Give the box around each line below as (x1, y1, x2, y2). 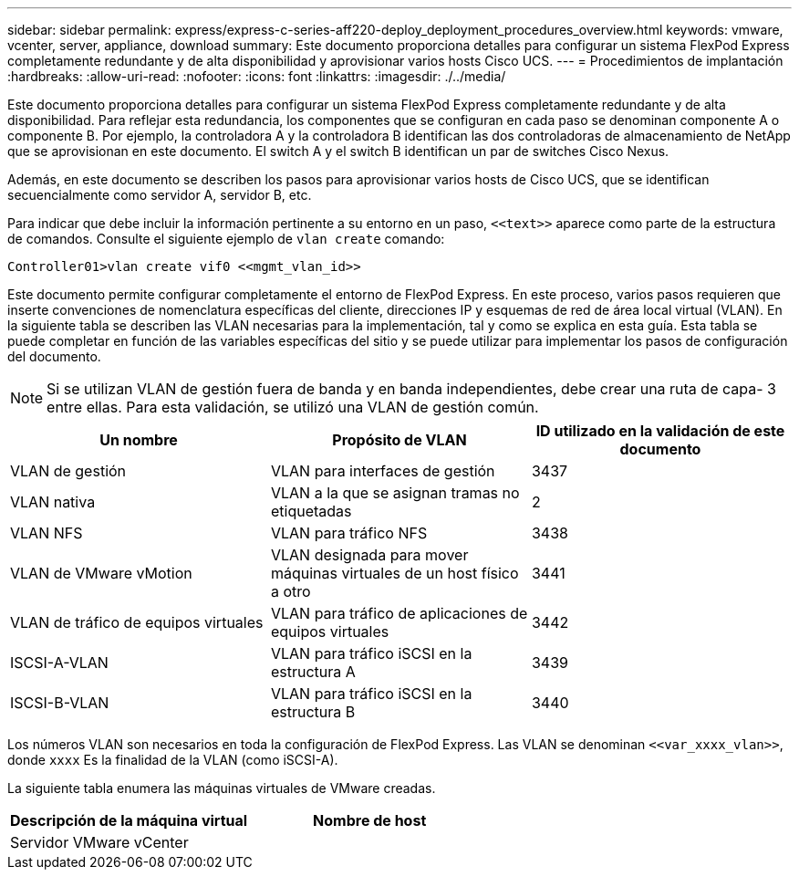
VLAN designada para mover (270, 546, 469, 564)
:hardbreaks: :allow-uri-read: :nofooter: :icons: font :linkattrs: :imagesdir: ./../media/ (7, 68, 506, 84)
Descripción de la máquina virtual (10, 811, 248, 830)
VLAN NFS (10, 524, 83, 542)
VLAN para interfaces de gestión (270, 462, 495, 480)
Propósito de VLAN (332, 431, 467, 449)
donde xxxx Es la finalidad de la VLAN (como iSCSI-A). (7, 752, 338, 767)
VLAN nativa (10, 493, 96, 511)
